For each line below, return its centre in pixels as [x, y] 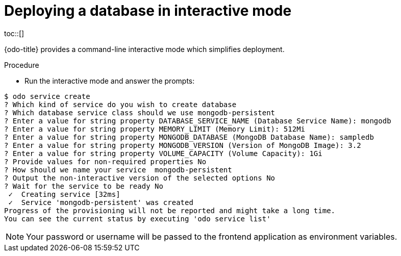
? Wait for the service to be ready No [84, 186]
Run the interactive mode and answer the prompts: [110, 81]
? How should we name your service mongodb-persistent [118, 170]
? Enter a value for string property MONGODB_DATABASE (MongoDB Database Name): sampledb [189, 137]
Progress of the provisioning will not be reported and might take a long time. [170, 210]
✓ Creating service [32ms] [64, 194]
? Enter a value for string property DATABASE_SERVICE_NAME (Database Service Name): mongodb [198, 121]
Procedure [22, 65]
